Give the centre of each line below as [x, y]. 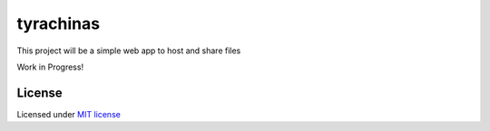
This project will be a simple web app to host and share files [129, 51]
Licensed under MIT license [69, 114]
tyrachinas [58, 23]
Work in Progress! [50, 67]
